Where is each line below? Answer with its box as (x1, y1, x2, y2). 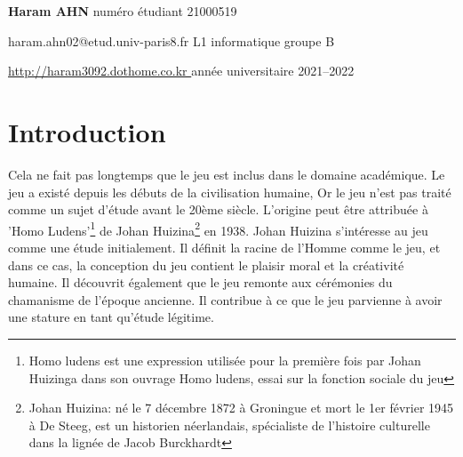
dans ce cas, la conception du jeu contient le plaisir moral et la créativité (8, 255, 404, 274)
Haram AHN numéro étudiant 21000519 (8, 2, 237, 20)
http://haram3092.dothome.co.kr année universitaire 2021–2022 (8, 61, 355, 80)
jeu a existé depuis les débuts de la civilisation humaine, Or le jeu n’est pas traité (8, 182, 451, 201)
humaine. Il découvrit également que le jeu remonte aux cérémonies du (8, 273, 393, 292)
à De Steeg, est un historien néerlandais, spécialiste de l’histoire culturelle (28, 415, 430, 434)
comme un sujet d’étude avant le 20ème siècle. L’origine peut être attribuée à (8, 200, 428, 219)
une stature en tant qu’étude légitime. (8, 308, 214, 326)
